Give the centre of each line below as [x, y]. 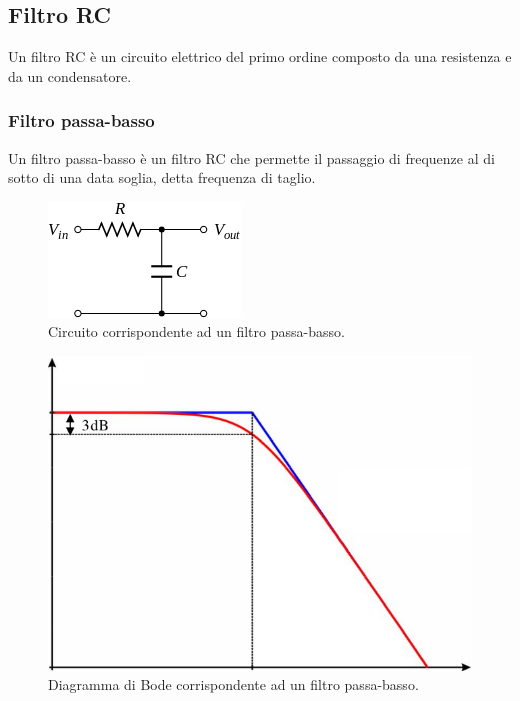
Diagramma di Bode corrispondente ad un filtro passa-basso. [233, 684]
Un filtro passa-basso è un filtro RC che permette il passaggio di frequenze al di [251, 157]
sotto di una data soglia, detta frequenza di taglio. [162, 177]
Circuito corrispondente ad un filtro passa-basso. [196, 331]
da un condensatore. [70, 75]
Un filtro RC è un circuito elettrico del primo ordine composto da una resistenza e [260, 56]
